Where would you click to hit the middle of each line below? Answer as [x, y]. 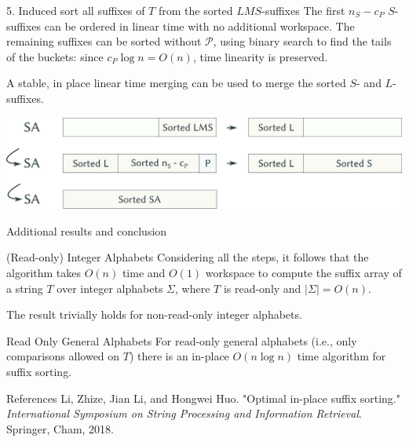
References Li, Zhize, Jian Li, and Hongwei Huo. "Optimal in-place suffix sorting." [203, 398]
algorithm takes [44, 272]
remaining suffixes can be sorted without [104, 41]
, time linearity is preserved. [260, 56]
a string [25, 288]
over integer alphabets [110, 288]
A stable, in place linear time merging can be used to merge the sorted [176, 83]
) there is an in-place [179, 356]
